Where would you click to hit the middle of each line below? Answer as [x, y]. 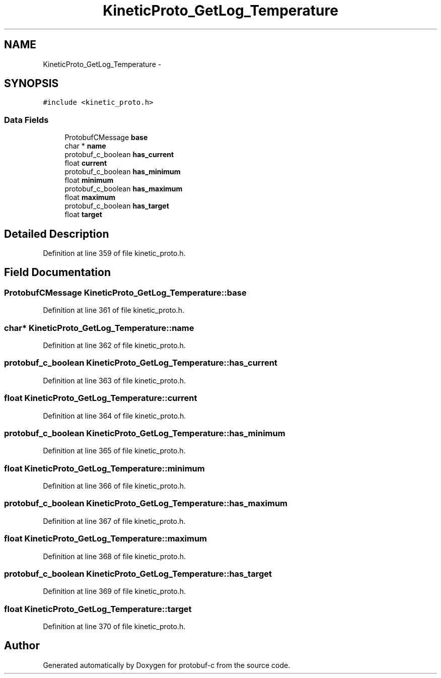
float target [83, 215]
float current [86, 163]
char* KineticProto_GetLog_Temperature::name [99, 328]
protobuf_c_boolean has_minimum [123, 172]
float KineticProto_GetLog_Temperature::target [98, 609]
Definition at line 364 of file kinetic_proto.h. [115, 416]
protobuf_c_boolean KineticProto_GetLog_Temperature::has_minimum [145, 433]
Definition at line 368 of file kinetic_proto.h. [115, 556]
